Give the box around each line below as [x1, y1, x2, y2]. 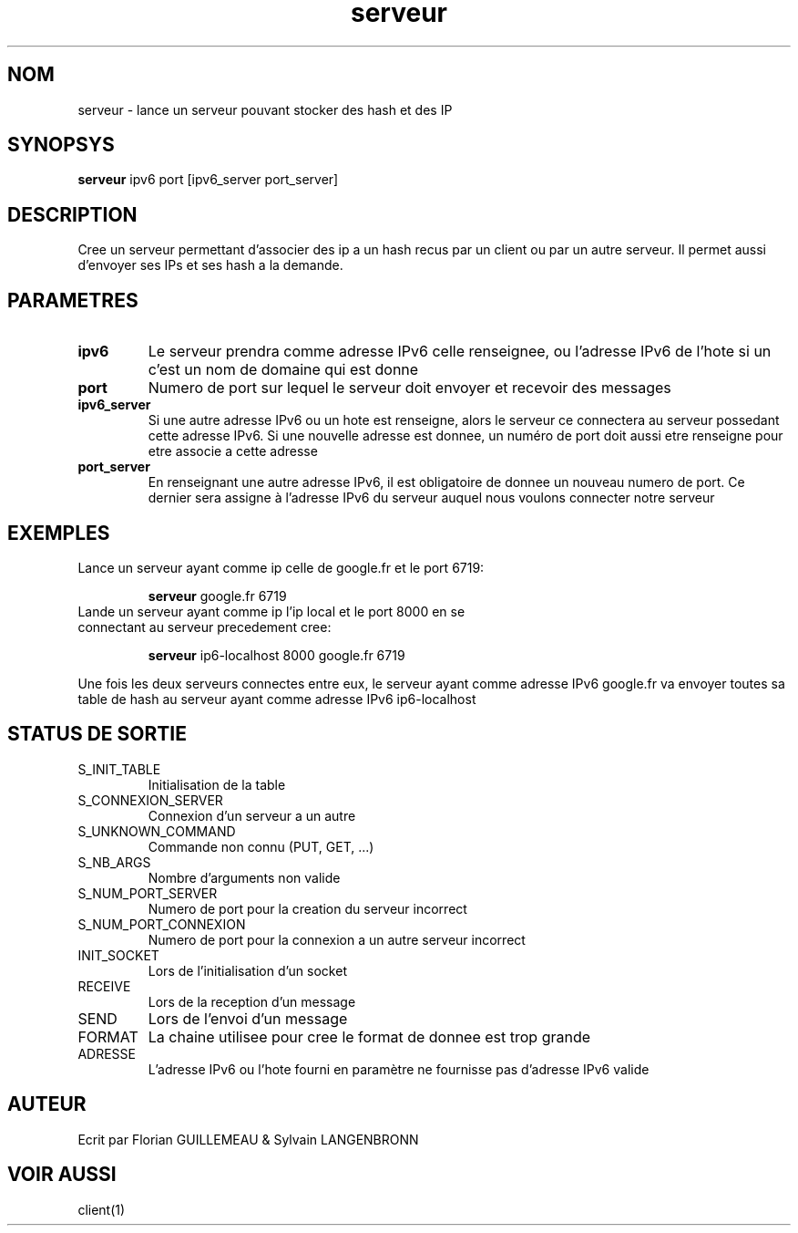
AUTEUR [7, 1093, 87, 1116]
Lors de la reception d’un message [148, 993, 356, 1010]
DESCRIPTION [7, 202, 138, 226]
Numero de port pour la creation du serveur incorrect [148, 900, 467, 917]
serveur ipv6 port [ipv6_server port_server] [77, 171, 339, 188]
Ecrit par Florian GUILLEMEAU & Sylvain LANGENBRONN [77, 1131, 419, 1147]
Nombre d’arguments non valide [148, 869, 341, 886]
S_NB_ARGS [77, 854, 151, 870]
